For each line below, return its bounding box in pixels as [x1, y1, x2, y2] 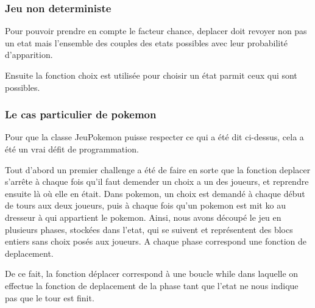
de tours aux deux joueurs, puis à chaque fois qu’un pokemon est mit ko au [5, 199, 286, 212]
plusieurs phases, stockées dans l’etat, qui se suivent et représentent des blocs [5, 223, 293, 235]
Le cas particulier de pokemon [5, 107, 157, 122]
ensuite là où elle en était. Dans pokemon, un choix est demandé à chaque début [5, 187, 305, 199]
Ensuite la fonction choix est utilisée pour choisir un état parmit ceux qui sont [5, 69, 297, 81]
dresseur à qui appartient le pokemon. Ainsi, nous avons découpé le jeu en [5, 210, 281, 223]
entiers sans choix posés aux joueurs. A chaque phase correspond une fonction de [5, 235, 307, 248]
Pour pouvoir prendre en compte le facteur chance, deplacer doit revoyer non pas [5, 24, 307, 37]
